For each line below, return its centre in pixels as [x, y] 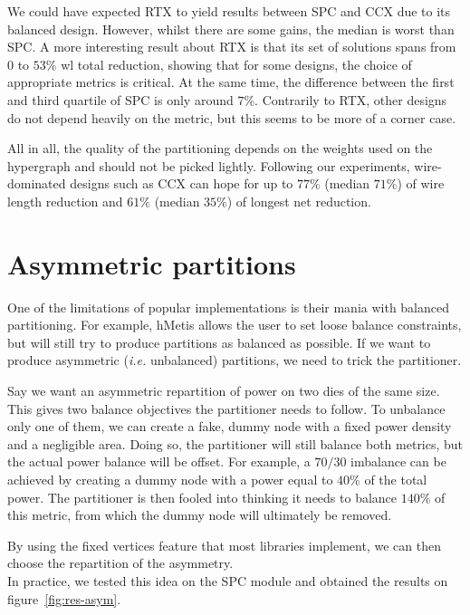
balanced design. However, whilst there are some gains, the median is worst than [231, 29]
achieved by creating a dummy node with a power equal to [170, 479]
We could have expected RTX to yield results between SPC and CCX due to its [229, 11]
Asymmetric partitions [152, 263]
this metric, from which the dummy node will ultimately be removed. [200, 515]
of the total [396, 479]
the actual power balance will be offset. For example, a [159, 461]
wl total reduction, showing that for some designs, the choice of [236, 64]
